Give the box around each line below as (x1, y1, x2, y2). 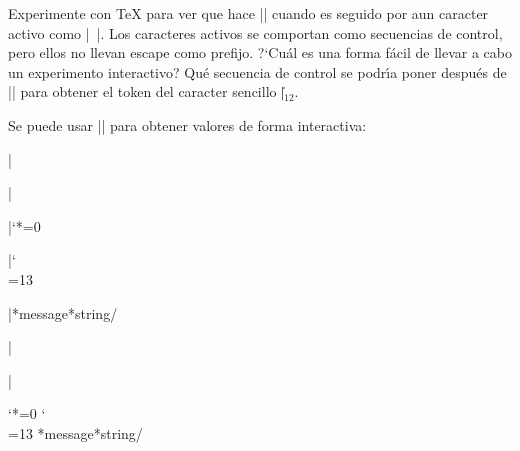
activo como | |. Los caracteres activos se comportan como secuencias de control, (8, 22, 503, 43)
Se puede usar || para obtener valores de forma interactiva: (8, 114, 367, 135)
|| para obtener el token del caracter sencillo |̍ (8, 81, 285, 102)
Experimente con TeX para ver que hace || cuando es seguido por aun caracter (8, 3, 489, 23)
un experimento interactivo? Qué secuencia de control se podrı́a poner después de (8, 61, 507, 82)
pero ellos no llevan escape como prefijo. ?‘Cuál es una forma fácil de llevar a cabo (8, 42, 512, 63)
